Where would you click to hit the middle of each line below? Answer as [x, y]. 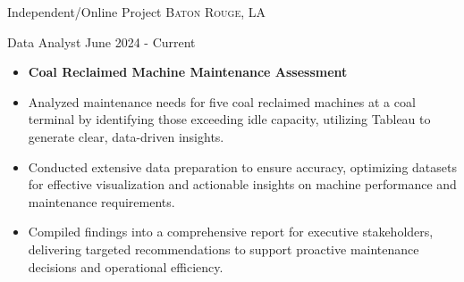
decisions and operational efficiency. [126, 266]
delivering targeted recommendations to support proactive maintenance [224, 249]
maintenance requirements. [101, 201]
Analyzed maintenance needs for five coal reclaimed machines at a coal [222, 101]
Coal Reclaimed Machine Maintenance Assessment [188, 72]
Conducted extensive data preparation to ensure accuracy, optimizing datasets [242, 166]
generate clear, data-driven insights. [126, 136]
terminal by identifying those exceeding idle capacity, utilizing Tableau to [229, 119]
